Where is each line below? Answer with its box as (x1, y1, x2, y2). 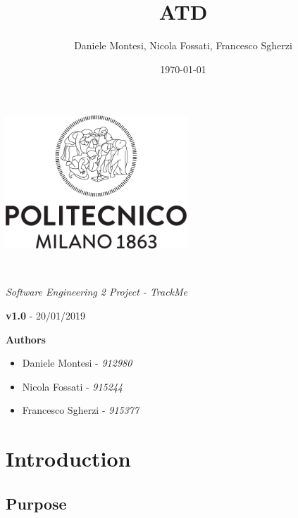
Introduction (6, 444, 131, 473)
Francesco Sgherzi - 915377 (22, 403, 139, 417)
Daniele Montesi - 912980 (22, 355, 132, 370)
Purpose (6, 492, 67, 514)
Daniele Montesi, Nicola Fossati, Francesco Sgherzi (74, 38, 292, 53)
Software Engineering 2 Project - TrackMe (6, 284, 188, 299)
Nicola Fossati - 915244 (22, 379, 123, 393)
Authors (6, 331, 46, 346)
